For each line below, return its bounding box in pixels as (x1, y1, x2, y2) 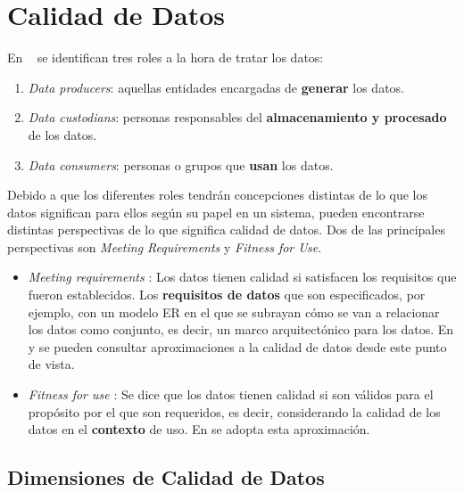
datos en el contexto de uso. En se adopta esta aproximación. (28, 420, 370, 439)
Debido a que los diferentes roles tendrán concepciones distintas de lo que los (7, 185, 427, 204)
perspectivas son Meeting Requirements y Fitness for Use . (7, 237, 322, 256)
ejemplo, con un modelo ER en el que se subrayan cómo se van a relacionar (28, 302, 440, 321)
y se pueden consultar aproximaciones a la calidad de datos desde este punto (28, 337, 447, 356)
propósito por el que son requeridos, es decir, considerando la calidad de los (28, 402, 441, 421)
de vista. (28, 355, 75, 373)
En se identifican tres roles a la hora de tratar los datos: (7, 48, 324, 67)
